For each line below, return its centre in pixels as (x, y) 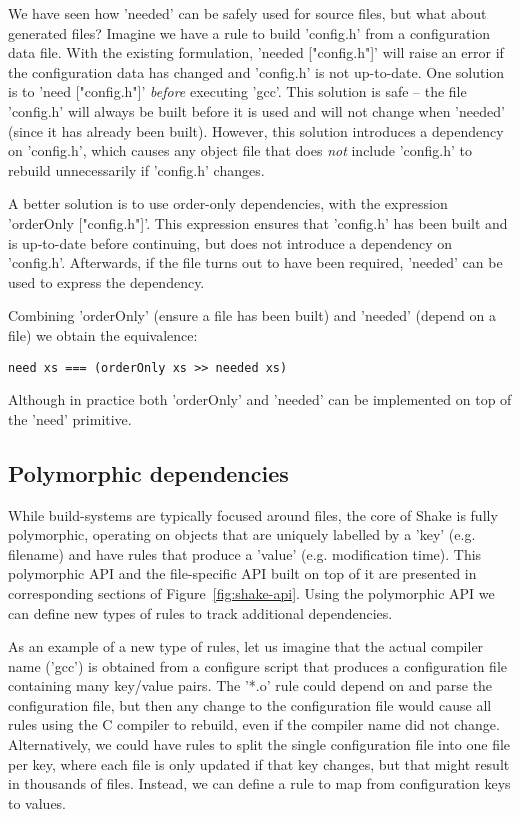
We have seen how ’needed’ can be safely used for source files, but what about (247, 13)
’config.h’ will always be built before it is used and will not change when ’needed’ (256, 110)
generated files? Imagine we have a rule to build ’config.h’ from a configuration (249, 32)
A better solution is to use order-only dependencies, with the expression (228, 203)
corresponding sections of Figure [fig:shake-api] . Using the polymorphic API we (251, 592)
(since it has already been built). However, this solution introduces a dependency (256, 130)
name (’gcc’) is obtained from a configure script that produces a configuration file (257, 665)
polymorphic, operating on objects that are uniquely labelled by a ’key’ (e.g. (242, 534)
